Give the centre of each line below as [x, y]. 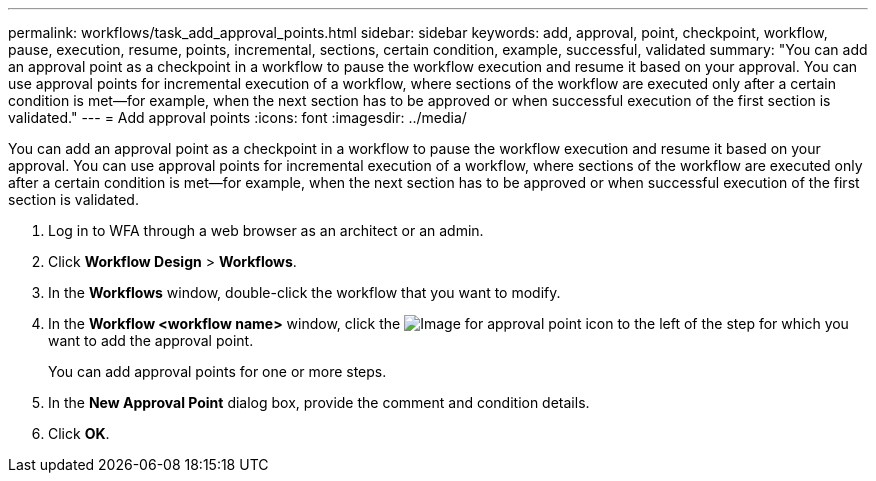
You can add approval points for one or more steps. [217, 371]
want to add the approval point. [151, 340]
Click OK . [79, 433]
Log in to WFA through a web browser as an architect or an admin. [266, 230]
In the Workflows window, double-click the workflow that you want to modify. [304, 292]
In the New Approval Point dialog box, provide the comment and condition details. [319, 402]
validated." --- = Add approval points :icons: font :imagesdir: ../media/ [237, 117]
